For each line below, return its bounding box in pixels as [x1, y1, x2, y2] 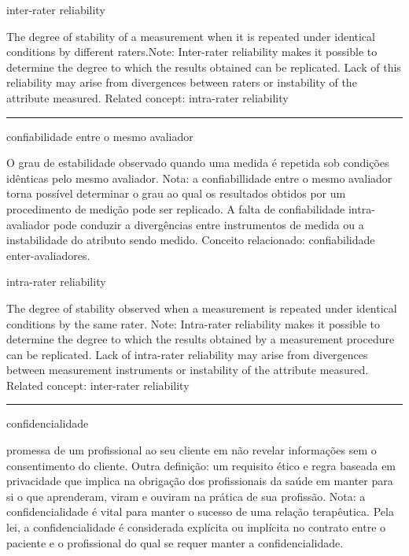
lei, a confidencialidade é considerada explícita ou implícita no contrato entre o [6, 519, 386, 536]
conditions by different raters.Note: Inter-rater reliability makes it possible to [6, 43, 378, 60]
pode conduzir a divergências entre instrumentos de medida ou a [53, 216, 364, 232]
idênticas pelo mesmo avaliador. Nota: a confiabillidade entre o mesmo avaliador [6, 169, 392, 186]
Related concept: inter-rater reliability [6, 376, 190, 393]
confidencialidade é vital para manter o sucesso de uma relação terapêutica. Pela [6, 503, 394, 520]
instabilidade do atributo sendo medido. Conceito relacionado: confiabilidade [6, 232, 375, 248]
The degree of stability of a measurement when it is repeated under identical [6, 28, 375, 44]
